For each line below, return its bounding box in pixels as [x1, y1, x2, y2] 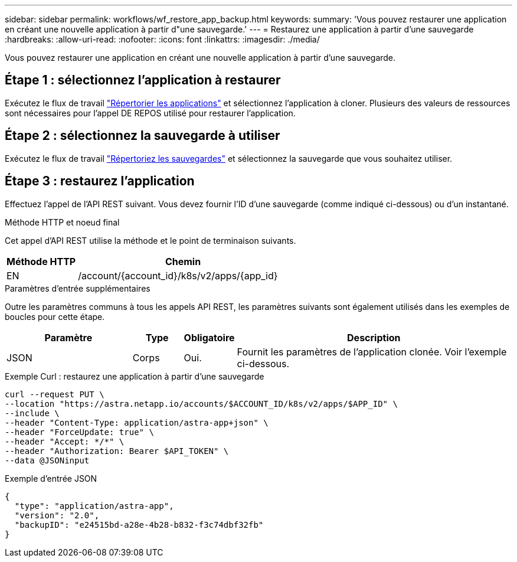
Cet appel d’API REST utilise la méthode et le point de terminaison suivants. [5, 235, 296, 246]
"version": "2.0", [14, 510, 100, 520]
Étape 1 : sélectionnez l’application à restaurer [5, 73, 281, 88]
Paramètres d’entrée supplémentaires [5, 283, 150, 293]
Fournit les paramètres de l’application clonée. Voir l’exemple [237, 345, 507, 358]
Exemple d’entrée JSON [5, 473, 97, 483]
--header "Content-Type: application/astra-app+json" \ [5, 417, 269, 427]
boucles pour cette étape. [5, 311, 105, 322]
